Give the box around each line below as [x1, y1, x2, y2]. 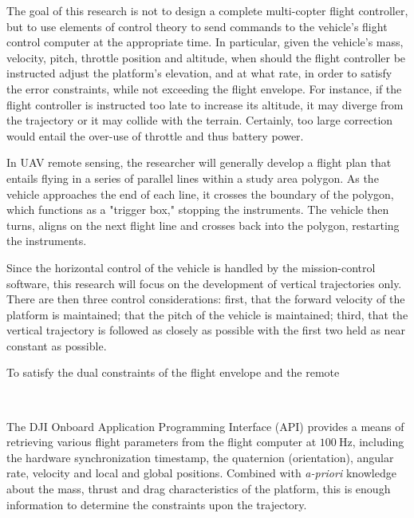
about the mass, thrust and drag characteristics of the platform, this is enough [6, 480, 391, 497]
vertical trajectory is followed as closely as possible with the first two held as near [6, 322, 406, 338]
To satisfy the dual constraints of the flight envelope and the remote [6, 364, 340, 381]
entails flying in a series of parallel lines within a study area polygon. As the [6, 169, 379, 186]
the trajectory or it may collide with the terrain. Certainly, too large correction [6, 112, 393, 129]
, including [352, 433, 404, 450]
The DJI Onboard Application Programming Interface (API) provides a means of [6, 417, 404, 434]
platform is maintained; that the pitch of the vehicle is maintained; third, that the [6, 306, 408, 322]
